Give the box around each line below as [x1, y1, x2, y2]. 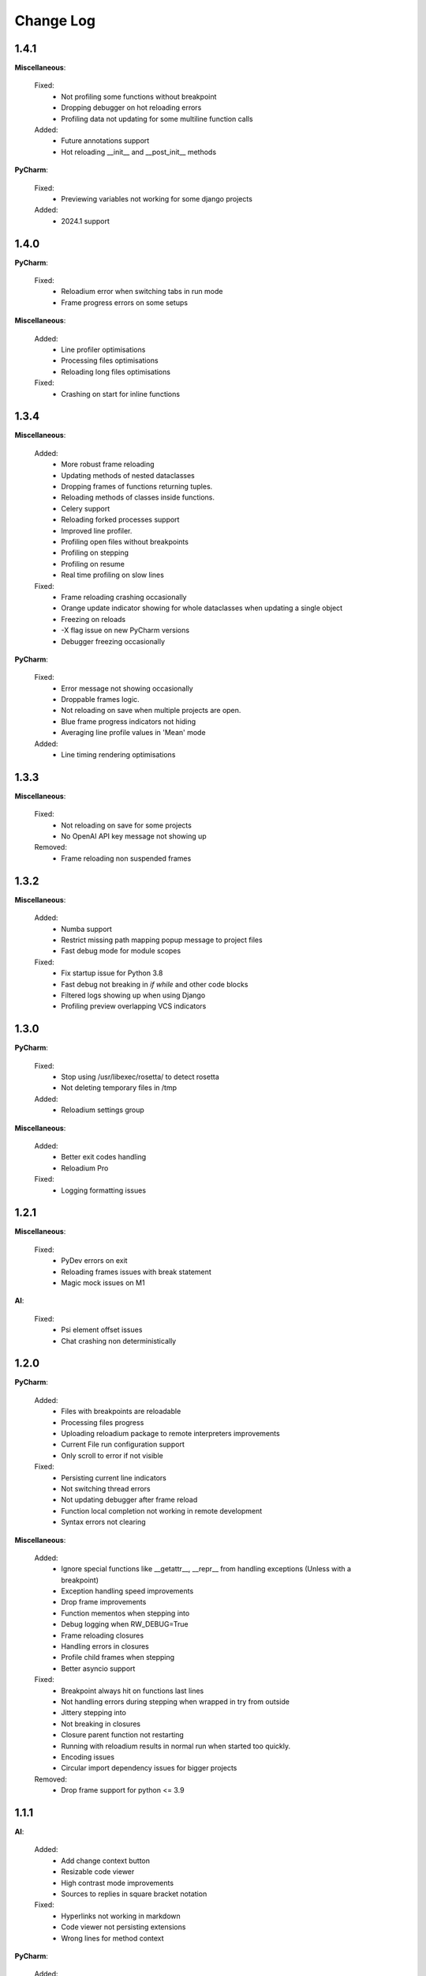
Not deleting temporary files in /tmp [61, 1083, 177, 1092]
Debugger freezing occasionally [61, 636, 166, 646]
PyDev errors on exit [61, 1256, 128, 1265]
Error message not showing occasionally [61, 684, 193, 693]
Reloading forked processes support [61, 515, 180, 525]
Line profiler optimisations [61, 345, 146, 354]
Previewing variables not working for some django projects [61, 194, 252, 203]
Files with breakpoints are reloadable [61, 1407, 181, 1416]
